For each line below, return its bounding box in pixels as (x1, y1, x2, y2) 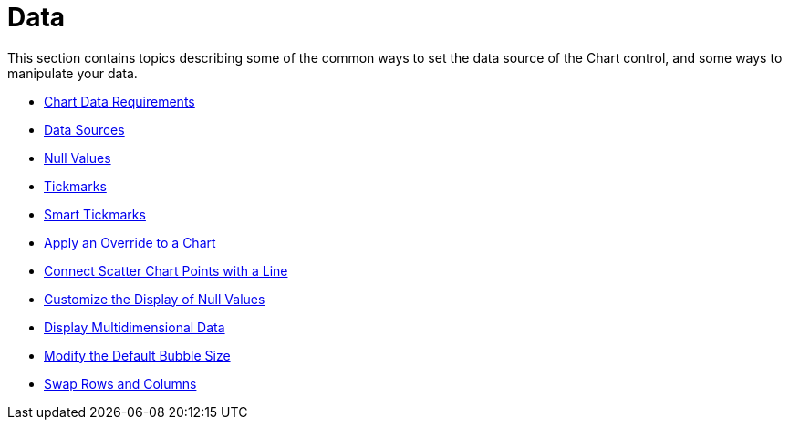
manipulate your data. (7, 65, 138, 81)
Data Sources (44, 121, 125, 137)
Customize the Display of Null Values (44, 290, 265, 307)
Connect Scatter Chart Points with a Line (44, 262, 288, 279)
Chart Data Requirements (44, 93, 195, 109)
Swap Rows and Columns (44, 375, 197, 391)
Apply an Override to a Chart (44, 234, 216, 250)
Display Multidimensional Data (44, 319, 225, 335)
